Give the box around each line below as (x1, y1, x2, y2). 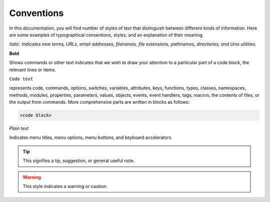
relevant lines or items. (9, 67, 56, 73)
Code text (9, 76, 33, 82)
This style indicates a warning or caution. (22, 183, 107, 189)
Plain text (9, 125, 29, 131)
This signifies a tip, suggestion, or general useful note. (22, 158, 135, 164)
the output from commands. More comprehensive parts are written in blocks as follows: (9, 99, 190, 105)
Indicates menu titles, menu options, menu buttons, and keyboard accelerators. (9, 134, 172, 140)
